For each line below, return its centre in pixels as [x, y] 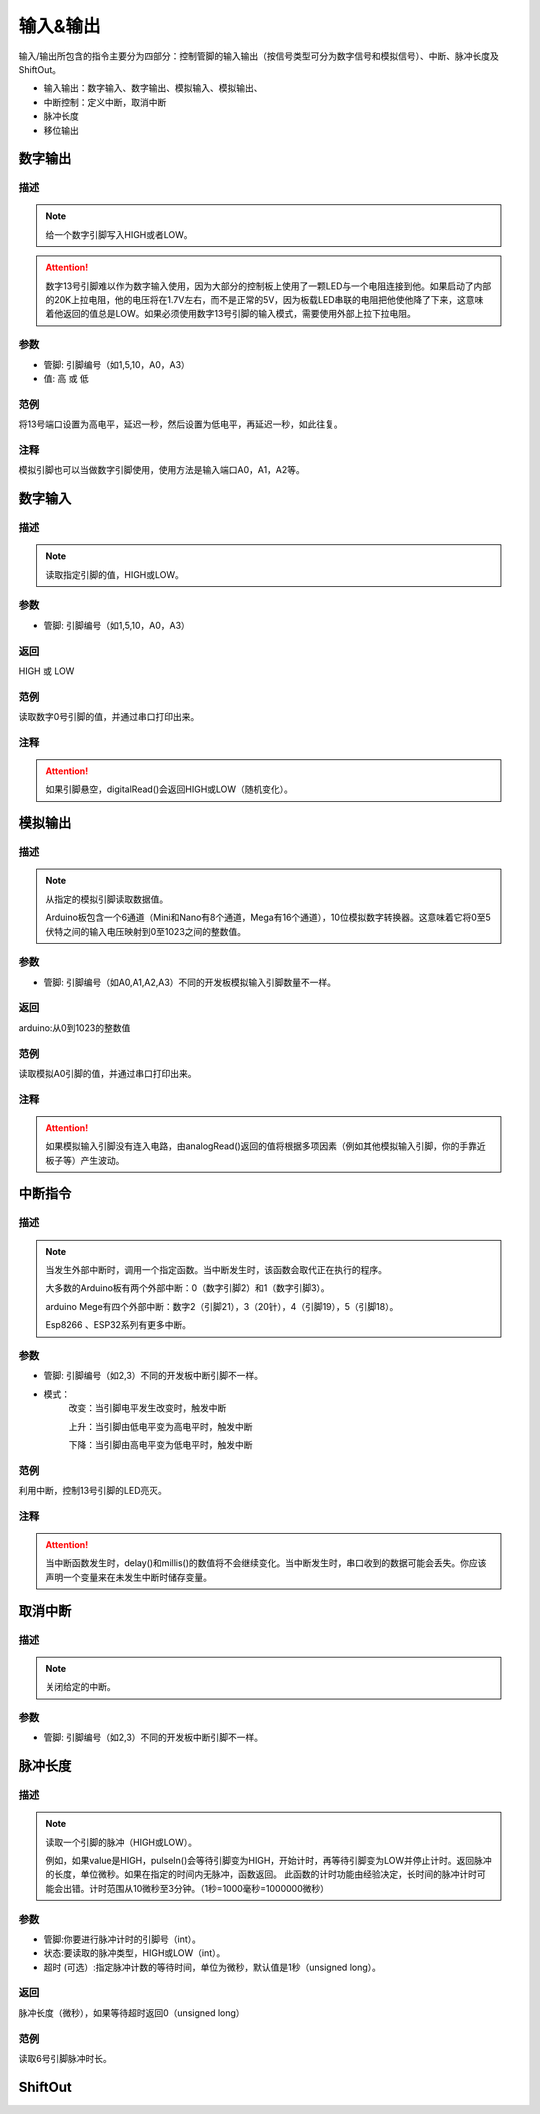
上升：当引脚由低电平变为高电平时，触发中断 [160, 1426]
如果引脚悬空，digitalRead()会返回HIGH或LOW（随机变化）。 [169, 789]
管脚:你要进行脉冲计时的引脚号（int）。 [122, 1939]
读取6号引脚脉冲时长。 [65, 2058]
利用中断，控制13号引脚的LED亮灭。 [92, 1491]
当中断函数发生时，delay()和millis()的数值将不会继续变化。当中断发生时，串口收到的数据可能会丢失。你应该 [266, 1563]
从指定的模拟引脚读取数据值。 [107, 899]
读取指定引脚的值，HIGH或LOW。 [115, 574]
